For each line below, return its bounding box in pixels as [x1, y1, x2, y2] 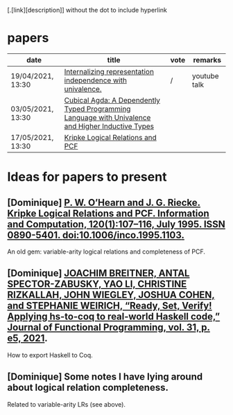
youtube [191, 71, 220, 80]
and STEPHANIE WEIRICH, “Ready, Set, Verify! [7, 300, 213, 312]
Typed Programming [64, 104, 131, 114]
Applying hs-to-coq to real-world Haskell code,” [7, 311, 221, 323]
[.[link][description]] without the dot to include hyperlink [7, 6, 168, 14]
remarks [193, 55, 222, 64]
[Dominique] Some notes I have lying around [7, 371, 203, 383]
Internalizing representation [64, 67, 155, 76]
